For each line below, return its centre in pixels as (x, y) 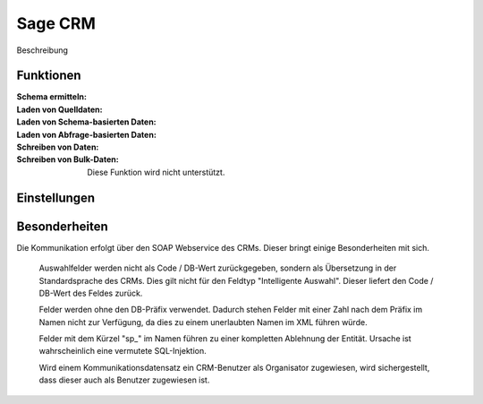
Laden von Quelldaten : (59, 109)
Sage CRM (56, 23)
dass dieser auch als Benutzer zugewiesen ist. (124, 380)
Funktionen (49, 76)
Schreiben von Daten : (58, 147)
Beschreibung (42, 50)
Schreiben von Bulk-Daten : (68, 159)
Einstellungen (56, 198)
